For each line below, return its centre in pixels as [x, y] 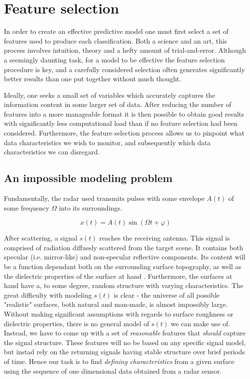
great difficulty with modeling [48, 295]
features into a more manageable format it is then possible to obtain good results [124, 114]
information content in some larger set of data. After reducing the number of [118, 104]
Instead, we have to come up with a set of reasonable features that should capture [125, 333]
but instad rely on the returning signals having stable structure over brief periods [125, 352]
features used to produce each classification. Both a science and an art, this [116, 40]
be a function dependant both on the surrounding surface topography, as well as [123, 266]
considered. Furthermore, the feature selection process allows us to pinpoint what [124, 133]
